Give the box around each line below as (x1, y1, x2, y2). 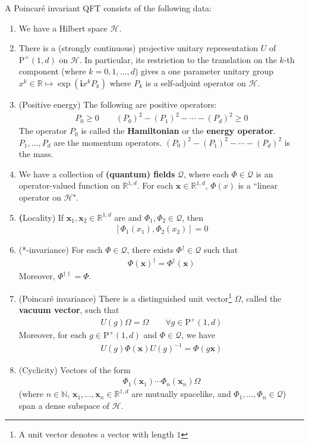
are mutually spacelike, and (131, 387, 231, 400)
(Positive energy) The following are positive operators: (18, 98, 217, 110)
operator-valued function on (18, 179, 120, 192)
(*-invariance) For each (18, 243, 103, 256)
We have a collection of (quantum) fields (18, 167, 175, 180)
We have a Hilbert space (18, 21, 108, 34)
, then (182, 211, 204, 223)
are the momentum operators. (53, 136, 162, 148)
